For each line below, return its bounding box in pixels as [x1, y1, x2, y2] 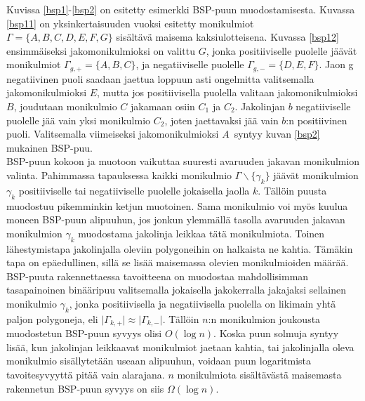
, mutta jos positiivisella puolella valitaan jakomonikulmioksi [97, 85, 358, 100]
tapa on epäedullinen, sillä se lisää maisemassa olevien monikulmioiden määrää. [6, 255, 349, 270]
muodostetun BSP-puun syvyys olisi [6, 326, 162, 341]
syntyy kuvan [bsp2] [234, 126, 320, 141]
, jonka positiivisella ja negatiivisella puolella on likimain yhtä [69, 296, 336, 310]
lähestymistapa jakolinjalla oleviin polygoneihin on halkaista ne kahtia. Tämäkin [6, 241, 353, 256]
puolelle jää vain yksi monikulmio [6, 112, 151, 127]
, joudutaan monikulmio [13, 99, 117, 114]
